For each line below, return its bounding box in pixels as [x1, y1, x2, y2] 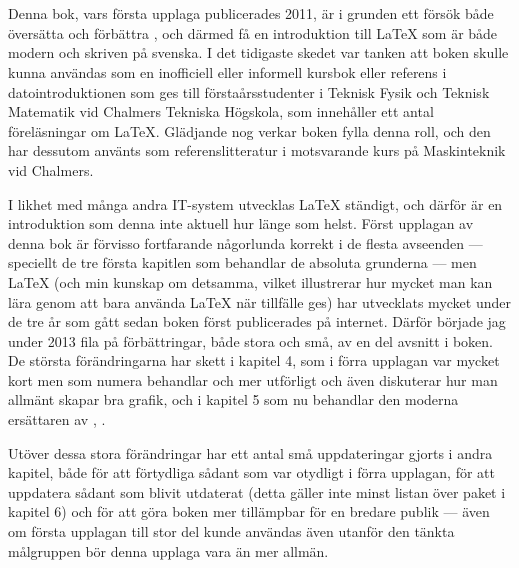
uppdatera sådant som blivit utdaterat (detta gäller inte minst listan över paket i [8, 481, 506, 502]
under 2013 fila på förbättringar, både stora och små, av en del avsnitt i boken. [8, 330, 494, 351]
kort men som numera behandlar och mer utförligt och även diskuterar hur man [8, 369, 498, 390]
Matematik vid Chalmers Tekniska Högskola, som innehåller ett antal [8, 101, 434, 122]
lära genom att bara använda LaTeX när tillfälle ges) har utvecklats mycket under [8, 291, 511, 312]
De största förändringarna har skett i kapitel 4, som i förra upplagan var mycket [8, 350, 500, 371]
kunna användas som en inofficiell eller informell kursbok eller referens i [8, 61, 447, 82]
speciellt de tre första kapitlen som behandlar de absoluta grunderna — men [8, 252, 477, 273]
